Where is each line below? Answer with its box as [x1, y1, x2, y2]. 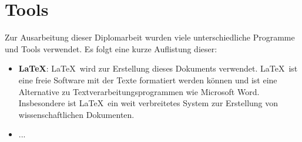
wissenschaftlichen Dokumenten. [18, 108, 135, 120]
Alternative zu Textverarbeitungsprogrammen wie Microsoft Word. [18, 85, 260, 97]
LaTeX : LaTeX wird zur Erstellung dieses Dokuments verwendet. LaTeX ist [18, 62, 298, 75]
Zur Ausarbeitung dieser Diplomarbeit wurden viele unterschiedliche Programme [5, 31, 295, 43]
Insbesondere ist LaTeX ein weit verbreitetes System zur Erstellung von [18, 97, 278, 109]
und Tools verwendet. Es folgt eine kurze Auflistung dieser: [5, 42, 217, 55]
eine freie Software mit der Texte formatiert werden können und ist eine [18, 73, 277, 86]
